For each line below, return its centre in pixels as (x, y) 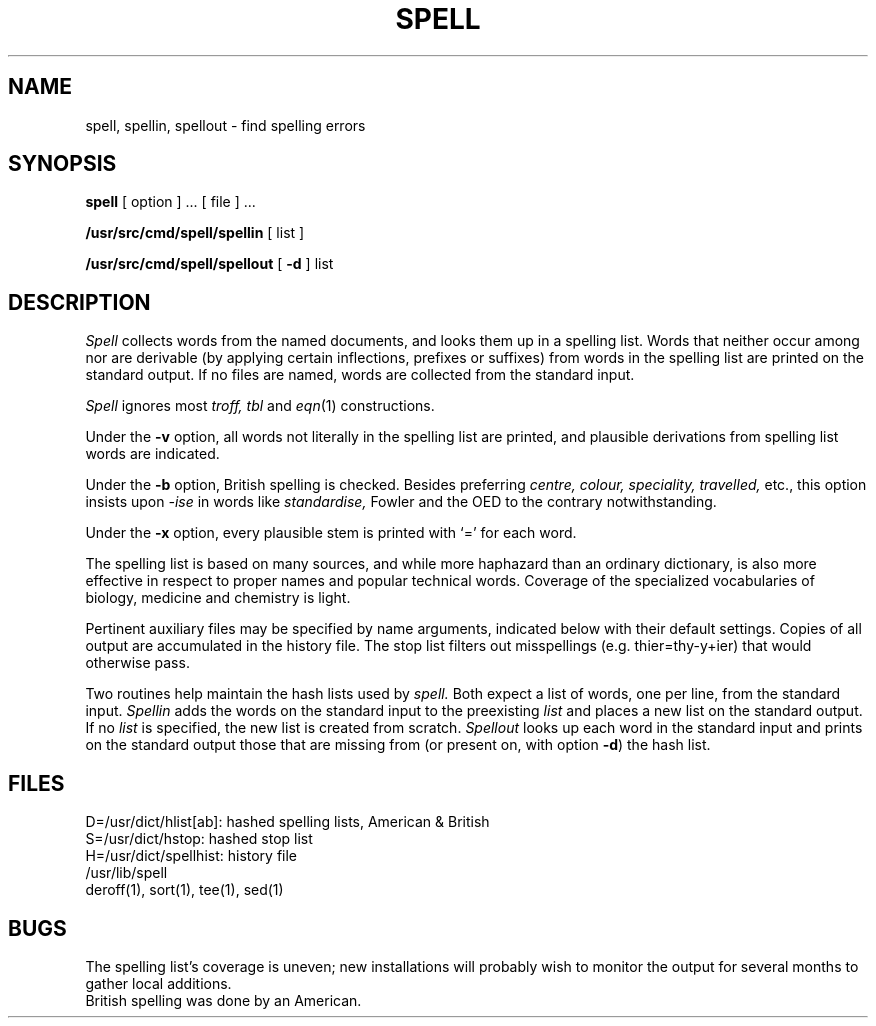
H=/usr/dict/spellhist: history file (191, 856)
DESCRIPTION (79, 302)
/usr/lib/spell (126, 873)
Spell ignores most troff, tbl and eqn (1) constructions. (260, 406)
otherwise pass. (137, 663)
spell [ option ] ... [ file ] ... (170, 202)
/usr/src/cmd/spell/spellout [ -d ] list (209, 264)
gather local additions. (158, 983)
